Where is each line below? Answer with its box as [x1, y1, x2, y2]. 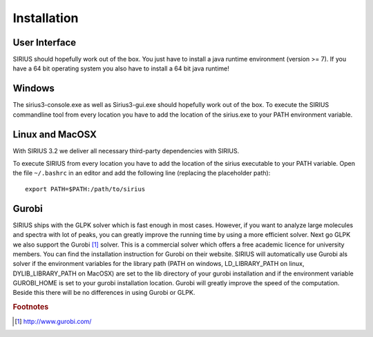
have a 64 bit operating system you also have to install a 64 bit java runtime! [12, 64, 229, 73]
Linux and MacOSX [12, 128, 97, 140]
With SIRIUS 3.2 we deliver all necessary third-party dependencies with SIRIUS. [12, 146, 240, 155]
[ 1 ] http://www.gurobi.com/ [15, 317, 92, 325]
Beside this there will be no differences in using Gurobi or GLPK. [12, 289, 195, 297]
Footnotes [12, 302, 49, 312]
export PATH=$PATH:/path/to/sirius [25, 185, 146, 193]
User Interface [12, 37, 77, 48]
